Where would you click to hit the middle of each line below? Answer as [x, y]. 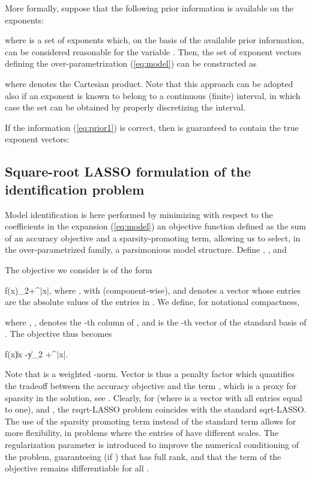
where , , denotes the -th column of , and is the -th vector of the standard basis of [156, 322]
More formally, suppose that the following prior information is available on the [149, 8]
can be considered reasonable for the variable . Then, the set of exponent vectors [153, 51]
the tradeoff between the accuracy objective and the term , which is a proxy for [151, 386]
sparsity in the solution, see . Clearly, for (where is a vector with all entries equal [154, 397]
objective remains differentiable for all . [77, 468]
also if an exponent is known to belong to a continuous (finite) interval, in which [153, 95]
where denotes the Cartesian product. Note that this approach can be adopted [149, 83]
